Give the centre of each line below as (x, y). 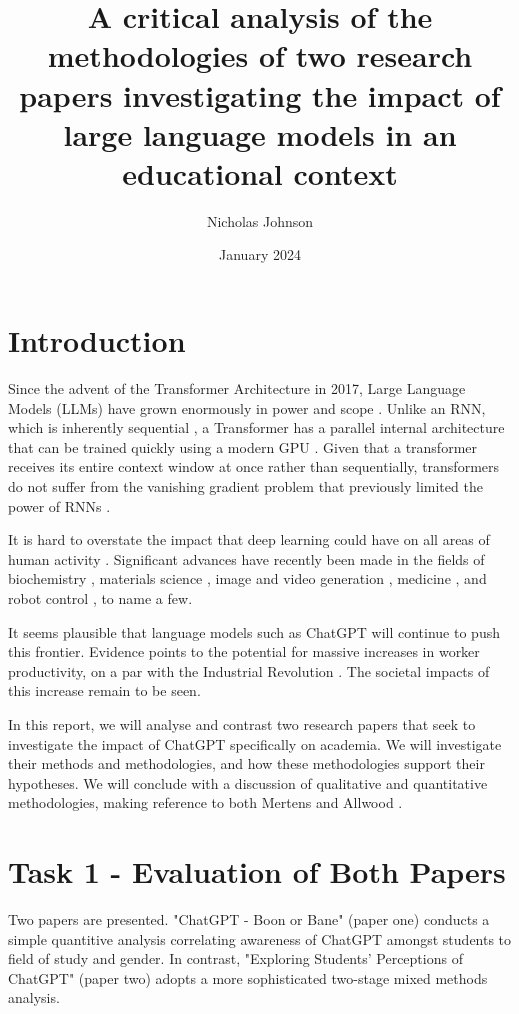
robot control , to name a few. (100, 597)
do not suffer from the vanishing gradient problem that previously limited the (245, 485)
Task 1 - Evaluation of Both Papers (257, 871)
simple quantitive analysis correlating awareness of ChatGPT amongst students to (260, 938)
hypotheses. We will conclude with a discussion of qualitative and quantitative (248, 782)
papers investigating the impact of (260, 94)
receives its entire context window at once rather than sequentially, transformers (254, 466)
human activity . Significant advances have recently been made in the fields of (246, 558)
